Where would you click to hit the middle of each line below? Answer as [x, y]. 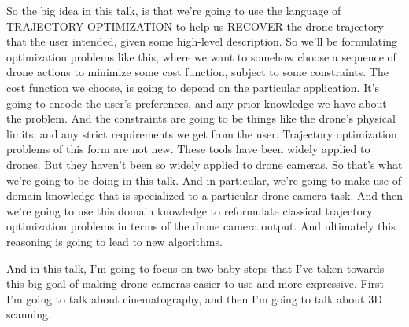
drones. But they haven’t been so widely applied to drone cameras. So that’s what [204, 164]
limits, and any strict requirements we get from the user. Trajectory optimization [202, 133]
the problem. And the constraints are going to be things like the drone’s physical [201, 118]
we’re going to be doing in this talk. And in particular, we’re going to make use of [204, 180]
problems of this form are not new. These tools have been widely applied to [188, 149]
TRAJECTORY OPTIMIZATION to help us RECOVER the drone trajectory [195, 26]
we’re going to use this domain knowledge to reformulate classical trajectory [190, 210]
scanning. [29, 314]
